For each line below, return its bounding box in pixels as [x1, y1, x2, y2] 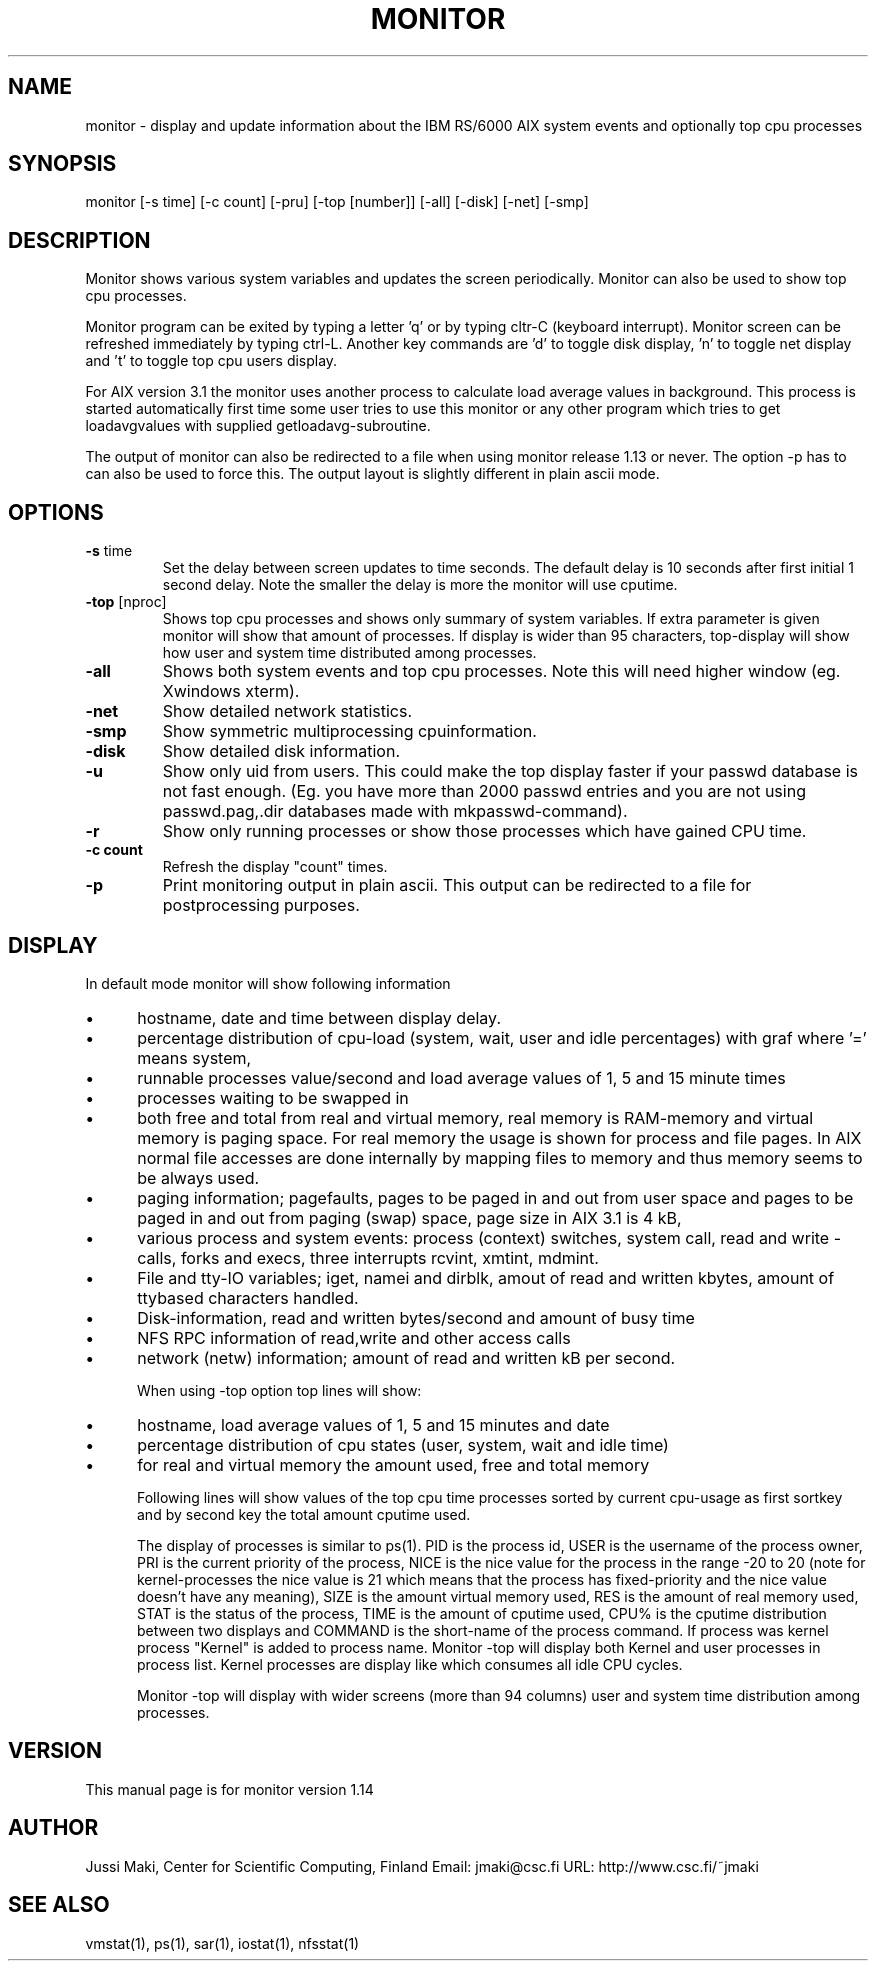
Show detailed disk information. [162, 741, 401, 762]
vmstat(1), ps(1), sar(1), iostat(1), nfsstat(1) [85, 1934, 360, 1952]
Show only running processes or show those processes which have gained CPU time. [162, 821, 807, 842]
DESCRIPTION [8, 227, 151, 253]
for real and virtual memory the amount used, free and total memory [137, 1454, 650, 1475]
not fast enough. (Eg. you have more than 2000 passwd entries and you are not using [162, 781, 806, 802]
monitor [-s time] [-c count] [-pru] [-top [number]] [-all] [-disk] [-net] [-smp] [85, 193, 589, 211]
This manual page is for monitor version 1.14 [85, 1780, 374, 1798]
